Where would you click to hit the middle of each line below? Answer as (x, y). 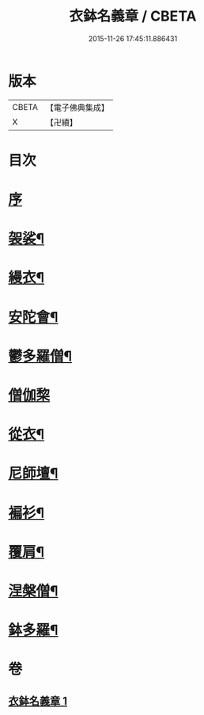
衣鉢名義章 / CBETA (133, 16)
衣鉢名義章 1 (38, 701)
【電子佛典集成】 (77, 108)
